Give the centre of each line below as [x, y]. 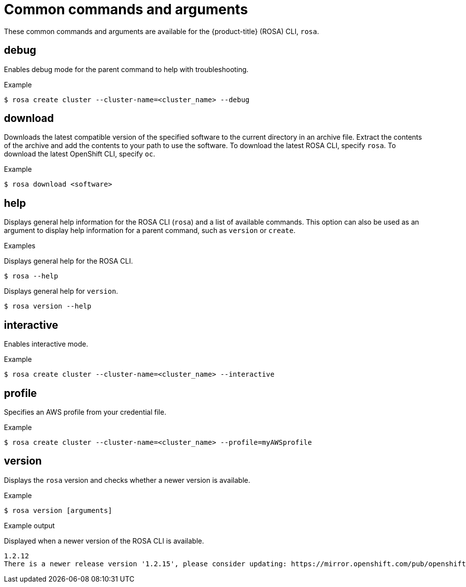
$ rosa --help [31, 276]
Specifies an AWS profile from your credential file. [85, 412]
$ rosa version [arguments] [58, 510]
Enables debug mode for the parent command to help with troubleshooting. [126, 69]
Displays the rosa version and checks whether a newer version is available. [127, 480]
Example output [29, 525]
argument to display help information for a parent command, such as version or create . [150, 231]
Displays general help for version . [61, 291]
